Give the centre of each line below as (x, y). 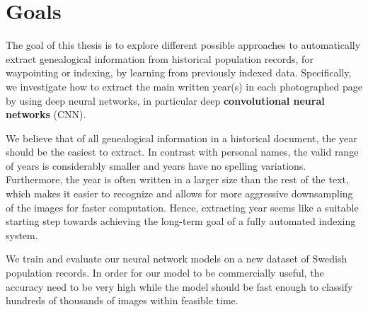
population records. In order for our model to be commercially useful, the (165, 273)
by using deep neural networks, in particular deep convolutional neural (165, 100)
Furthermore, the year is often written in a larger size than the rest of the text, (177, 179)
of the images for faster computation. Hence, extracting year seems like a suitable (182, 207)
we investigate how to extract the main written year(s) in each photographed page (184, 86)
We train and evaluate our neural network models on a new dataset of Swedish (177, 259)
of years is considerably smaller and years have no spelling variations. (156, 165)
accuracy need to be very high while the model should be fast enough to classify (179, 286)
